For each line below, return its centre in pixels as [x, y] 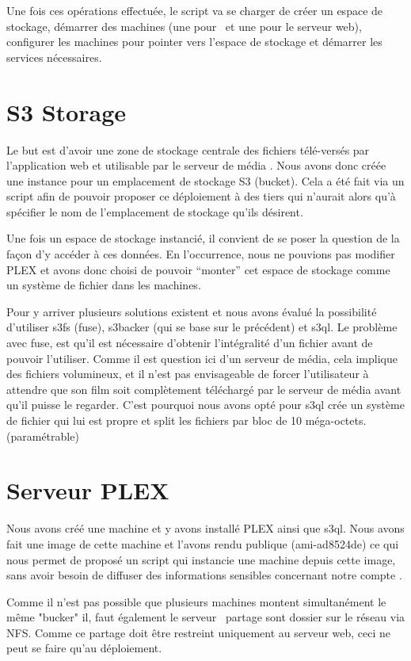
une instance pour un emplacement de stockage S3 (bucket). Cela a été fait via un [205, 180]
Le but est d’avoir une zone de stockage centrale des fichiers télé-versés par [188, 149]
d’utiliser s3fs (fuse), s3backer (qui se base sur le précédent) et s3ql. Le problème [202, 327]
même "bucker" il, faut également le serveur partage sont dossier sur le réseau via [206, 617]
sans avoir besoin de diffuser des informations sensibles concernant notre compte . [204, 575]
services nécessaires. [54, 57]
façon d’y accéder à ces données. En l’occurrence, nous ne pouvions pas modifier [201, 254]
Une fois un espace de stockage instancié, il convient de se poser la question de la [203, 238]
